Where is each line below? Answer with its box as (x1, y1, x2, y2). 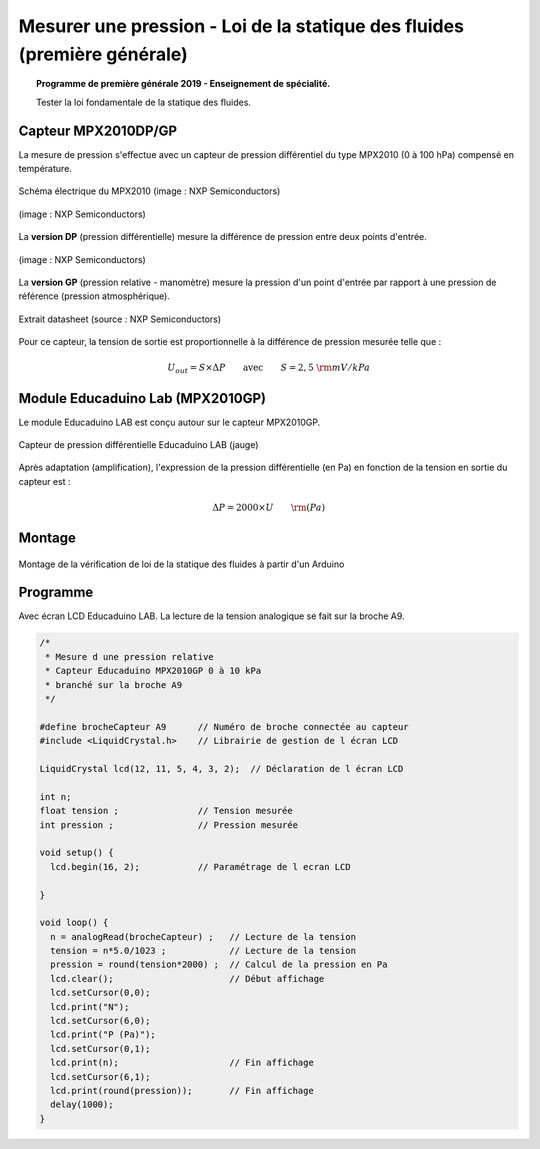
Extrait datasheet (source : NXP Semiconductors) (18, 313, 222, 325)
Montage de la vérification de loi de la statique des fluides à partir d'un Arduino (18, 558, 345, 570)
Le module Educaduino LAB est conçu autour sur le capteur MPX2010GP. (18, 416, 321, 428)
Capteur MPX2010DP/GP (18, 122, 178, 139)
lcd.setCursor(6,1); (50, 1071, 151, 1082)
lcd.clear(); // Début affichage (50, 973, 325, 984)
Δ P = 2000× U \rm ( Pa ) (211, 501, 326, 513)
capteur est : (18, 475, 71, 487)
